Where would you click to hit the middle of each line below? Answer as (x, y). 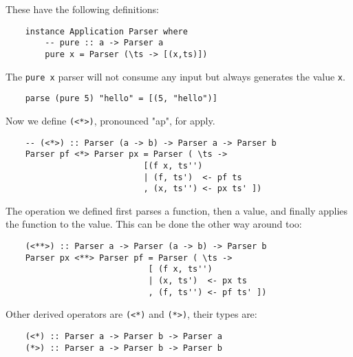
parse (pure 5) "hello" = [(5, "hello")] (121, 99)
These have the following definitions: (82, 9)
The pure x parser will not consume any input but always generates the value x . (175, 76)
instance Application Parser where (106, 31)
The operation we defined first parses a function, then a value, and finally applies (177, 210)
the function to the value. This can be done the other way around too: (154, 224)
